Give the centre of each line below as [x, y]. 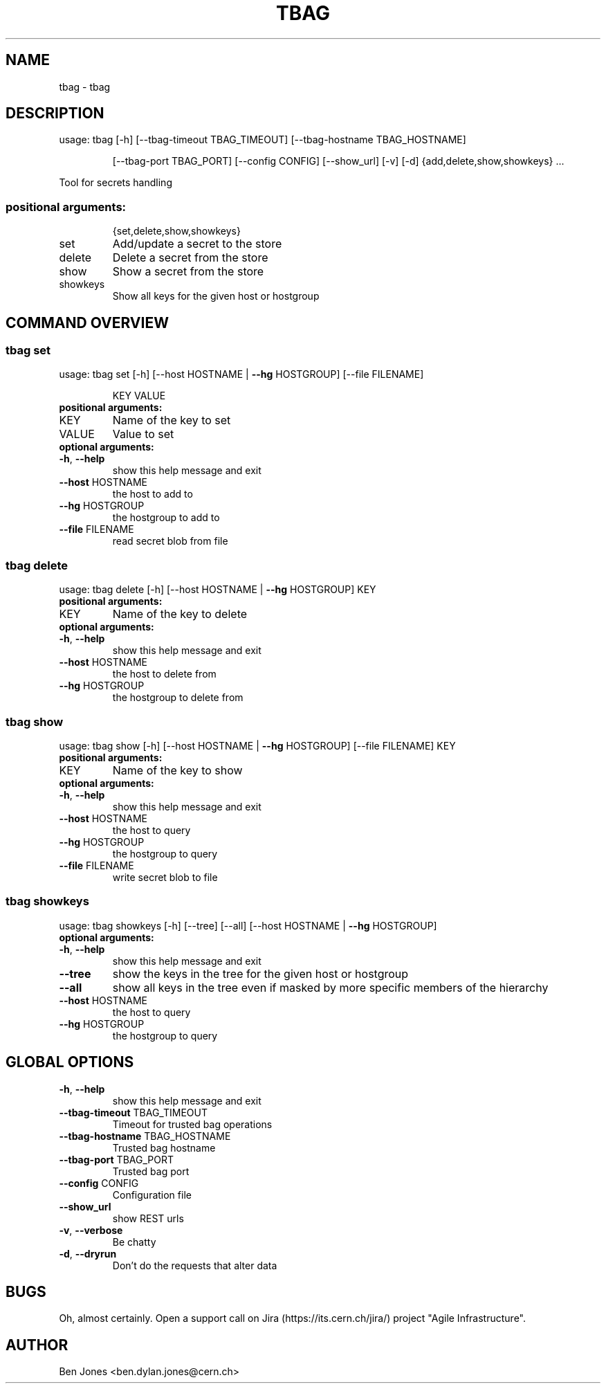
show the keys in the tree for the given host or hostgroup [260, 973]
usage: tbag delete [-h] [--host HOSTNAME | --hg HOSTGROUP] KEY [218, 590]
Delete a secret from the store [190, 258]
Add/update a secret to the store [197, 244]
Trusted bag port [151, 1171]
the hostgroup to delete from [178, 698]
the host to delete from [164, 674]
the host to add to [153, 494]
